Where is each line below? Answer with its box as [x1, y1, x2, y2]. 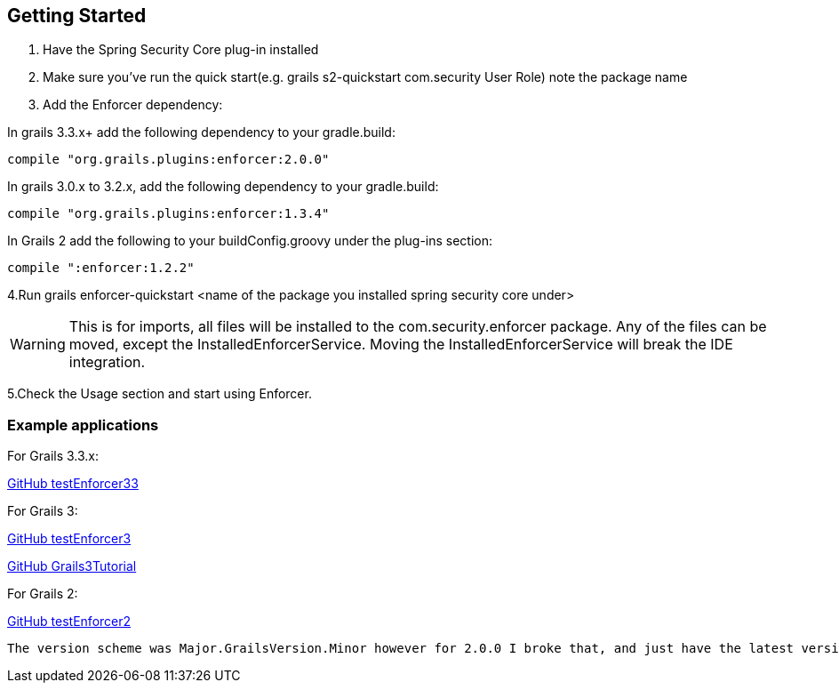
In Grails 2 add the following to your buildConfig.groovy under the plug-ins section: [7, 233, 493, 249]
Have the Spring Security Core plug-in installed [43, 42, 319, 58]
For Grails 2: [7, 586, 78, 602]
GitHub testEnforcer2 [7, 614, 132, 630]
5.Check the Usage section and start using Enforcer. [7, 386, 312, 402]
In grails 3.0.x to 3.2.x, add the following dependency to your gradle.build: [7, 179, 439, 195]
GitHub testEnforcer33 [7, 476, 139, 492]
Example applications [7, 415, 159, 434]
